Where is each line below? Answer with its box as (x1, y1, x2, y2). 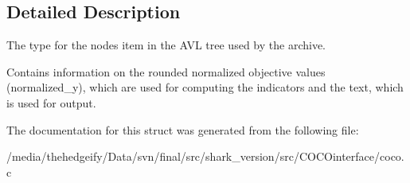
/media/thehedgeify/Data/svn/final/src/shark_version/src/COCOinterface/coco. (6, 148, 404, 165)
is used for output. (6, 94, 96, 111)
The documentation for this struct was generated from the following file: (6, 121, 359, 138)
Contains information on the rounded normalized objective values (6, 63, 326, 80)
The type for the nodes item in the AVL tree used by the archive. (6, 37, 326, 53)
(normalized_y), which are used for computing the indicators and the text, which (6, 79, 404, 95)
